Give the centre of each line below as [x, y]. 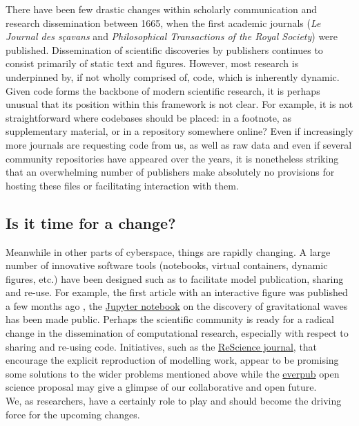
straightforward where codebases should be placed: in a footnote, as [148, 117]
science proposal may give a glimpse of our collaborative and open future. [161, 387]
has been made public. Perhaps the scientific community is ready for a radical [170, 319]
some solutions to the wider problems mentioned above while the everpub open [173, 373]
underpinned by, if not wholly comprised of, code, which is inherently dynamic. [173, 76]
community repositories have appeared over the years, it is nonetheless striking [172, 158]
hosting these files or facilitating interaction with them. [122, 185]
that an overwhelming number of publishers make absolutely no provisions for [170, 172]
